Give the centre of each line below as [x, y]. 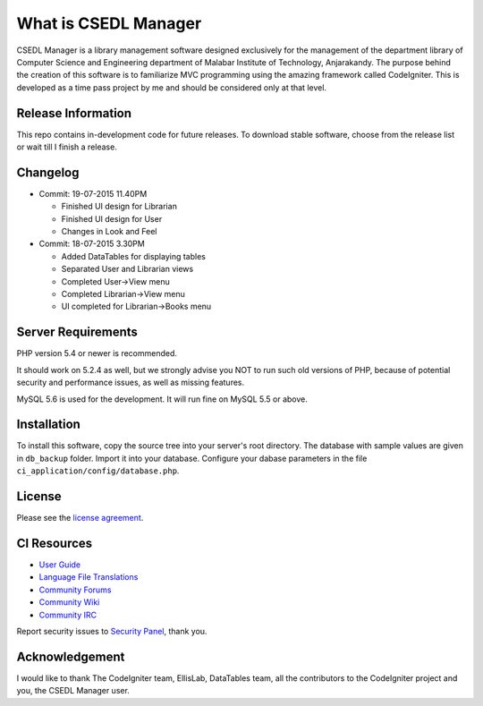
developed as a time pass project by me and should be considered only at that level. [171, 87]
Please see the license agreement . [80, 518]
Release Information [74, 113]
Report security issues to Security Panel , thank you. [112, 631]
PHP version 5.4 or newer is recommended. [97, 353]
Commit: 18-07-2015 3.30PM [92, 244]
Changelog [48, 172]
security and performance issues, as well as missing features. [131, 383]
